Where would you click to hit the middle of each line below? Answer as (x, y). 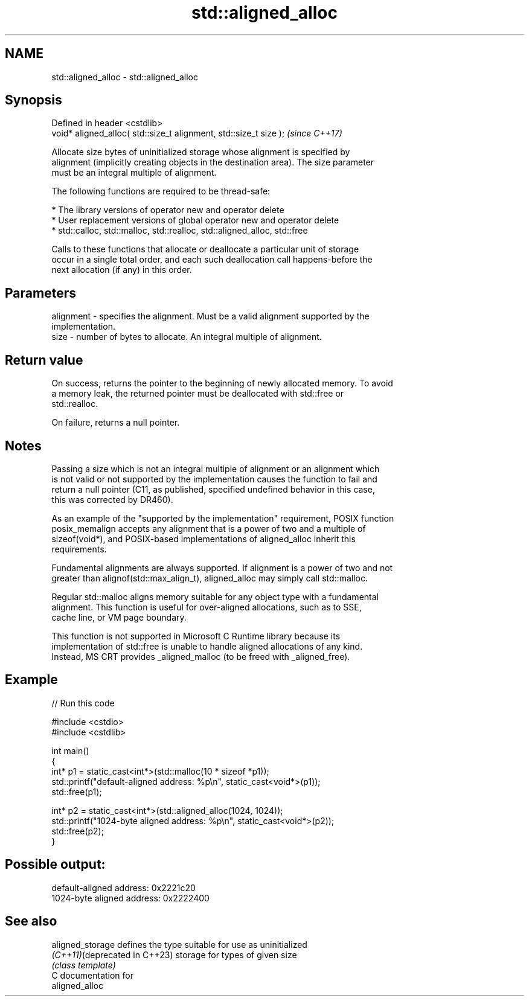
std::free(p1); (77, 792)
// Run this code (83, 703)
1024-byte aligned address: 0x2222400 (130, 898)
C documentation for (93, 975)
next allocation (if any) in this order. (122, 270)
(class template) (84, 965)
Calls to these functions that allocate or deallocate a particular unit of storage (205, 249)
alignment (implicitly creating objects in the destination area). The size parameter (213, 162)
